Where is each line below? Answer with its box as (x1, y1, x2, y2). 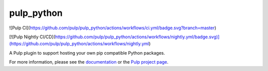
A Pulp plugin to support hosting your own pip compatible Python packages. (9, 50, 165, 56)
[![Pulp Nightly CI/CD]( (9, 34, 56, 40)
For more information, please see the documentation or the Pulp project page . (9, 59, 169, 65)
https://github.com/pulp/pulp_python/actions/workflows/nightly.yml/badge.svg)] (55, 34, 220, 40)
